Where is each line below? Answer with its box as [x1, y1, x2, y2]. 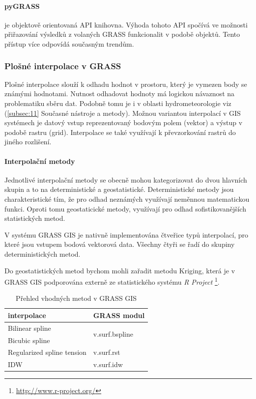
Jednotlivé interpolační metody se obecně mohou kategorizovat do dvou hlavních [4, 174, 247, 185]
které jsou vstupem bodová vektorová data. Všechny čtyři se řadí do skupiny [4, 239, 235, 249]
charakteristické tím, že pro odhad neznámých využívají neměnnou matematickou [4, 193, 250, 204]
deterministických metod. [4, 248, 81, 259]
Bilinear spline [8, 322, 51, 333]
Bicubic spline [8, 335, 50, 345]
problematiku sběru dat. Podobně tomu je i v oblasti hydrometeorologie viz [4, 98, 231, 108]
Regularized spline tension [8, 347, 86, 357]
